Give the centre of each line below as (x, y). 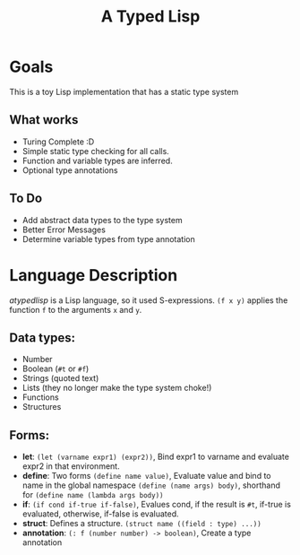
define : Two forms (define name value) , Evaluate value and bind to (146, 476)
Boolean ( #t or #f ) (56, 369)
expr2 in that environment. (71, 466)
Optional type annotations (70, 170)
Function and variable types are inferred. (97, 160)
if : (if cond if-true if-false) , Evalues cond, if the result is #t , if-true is (156, 505)
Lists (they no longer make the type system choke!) (117, 388)
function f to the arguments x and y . (76, 309)
